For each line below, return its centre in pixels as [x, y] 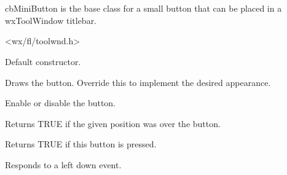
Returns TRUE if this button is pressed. [81, 144]
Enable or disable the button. [61, 103]
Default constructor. [43, 61]
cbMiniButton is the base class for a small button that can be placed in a [143, 8]
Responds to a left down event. [63, 164]
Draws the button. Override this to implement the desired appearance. [138, 82]
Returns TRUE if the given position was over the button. [113, 123]
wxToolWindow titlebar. [51, 20]
